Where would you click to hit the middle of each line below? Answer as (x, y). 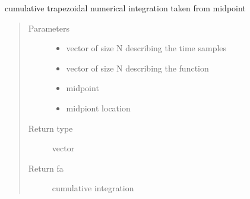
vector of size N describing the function (137, 68)
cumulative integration (93, 188)
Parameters (49, 28)
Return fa (46, 168)
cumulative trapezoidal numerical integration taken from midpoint (125, 8)
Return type (50, 128)
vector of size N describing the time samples (146, 48)
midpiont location (98, 108)
